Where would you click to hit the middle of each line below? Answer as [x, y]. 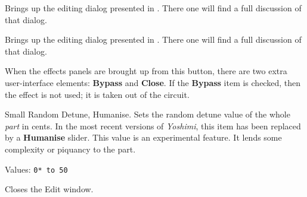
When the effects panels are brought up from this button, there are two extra [146, 71]
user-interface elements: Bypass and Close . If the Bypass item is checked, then [153, 82]
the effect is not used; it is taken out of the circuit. [97, 94]
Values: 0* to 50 [36, 169]
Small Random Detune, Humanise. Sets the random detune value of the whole [148, 114]
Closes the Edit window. [49, 189]
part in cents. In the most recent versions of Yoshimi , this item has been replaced [153, 125]
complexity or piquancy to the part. [70, 149]
